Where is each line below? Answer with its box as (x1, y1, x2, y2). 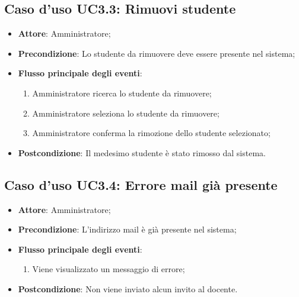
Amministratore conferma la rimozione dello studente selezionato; (32, 127, 271, 139)
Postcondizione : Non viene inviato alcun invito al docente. (18, 282, 238, 295)
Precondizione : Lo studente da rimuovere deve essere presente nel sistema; (18, 47, 295, 59)
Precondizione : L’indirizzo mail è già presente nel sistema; (18, 223, 237, 235)
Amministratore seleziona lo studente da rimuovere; (32, 106, 220, 119)
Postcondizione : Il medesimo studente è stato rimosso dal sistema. (18, 146, 266, 159)
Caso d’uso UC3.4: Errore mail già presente (4, 175, 278, 193)
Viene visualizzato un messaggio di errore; (32, 263, 185, 275)
